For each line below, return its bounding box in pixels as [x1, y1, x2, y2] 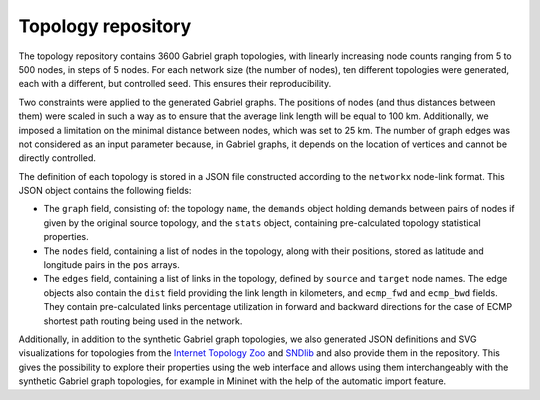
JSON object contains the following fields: [18, 185, 192, 197]
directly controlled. [18, 152, 97, 164]
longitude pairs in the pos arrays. [43, 259, 180, 271]
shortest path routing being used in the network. [43, 315, 243, 327]
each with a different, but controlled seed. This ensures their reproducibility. [18, 78, 332, 90]
